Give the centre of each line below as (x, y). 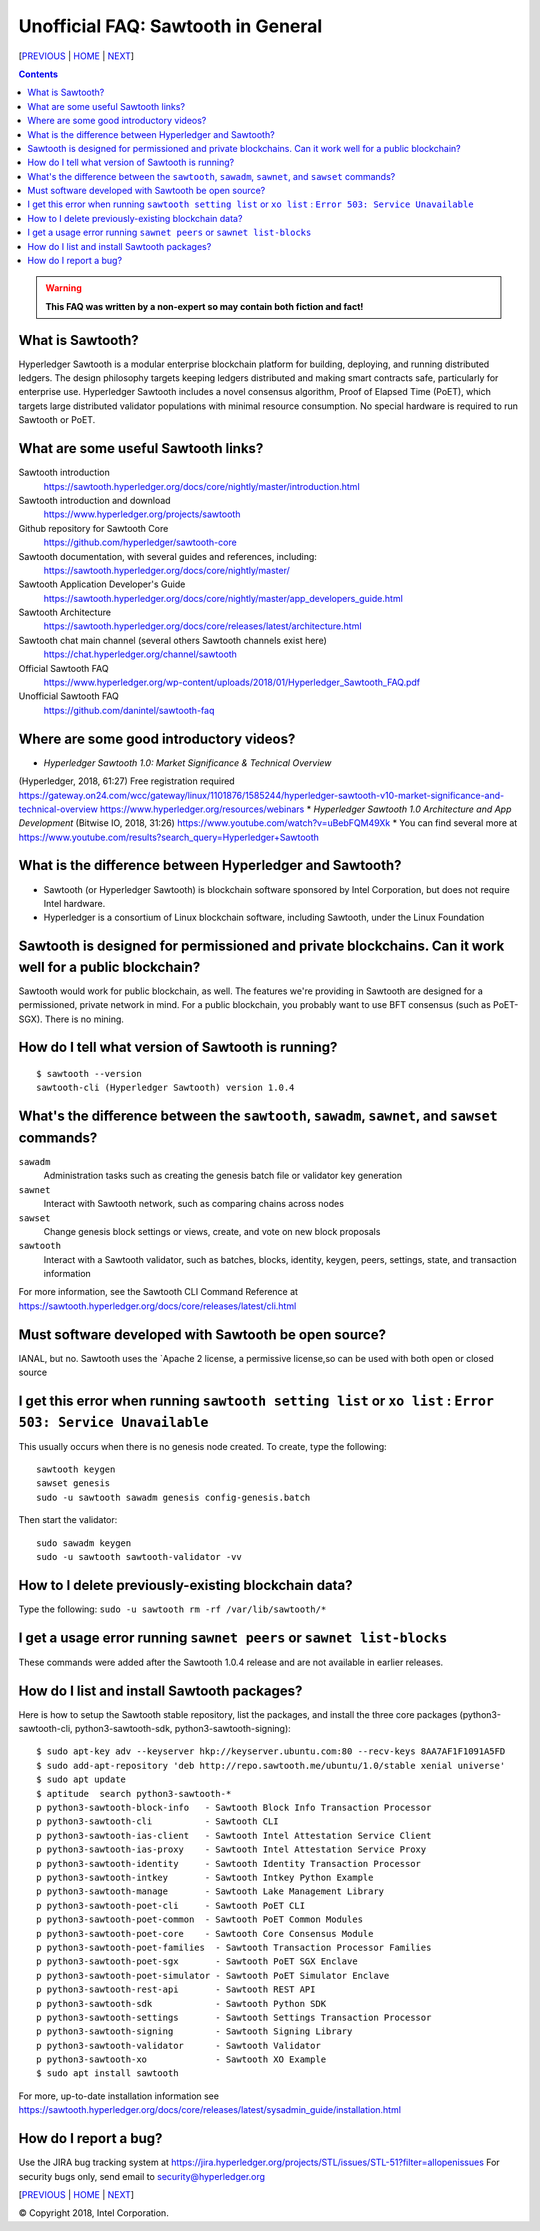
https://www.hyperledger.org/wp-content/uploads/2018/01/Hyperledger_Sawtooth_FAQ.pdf (232, 682)
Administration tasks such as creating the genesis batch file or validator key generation (223, 1176)
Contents (38, 74)
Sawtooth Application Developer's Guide (102, 584)
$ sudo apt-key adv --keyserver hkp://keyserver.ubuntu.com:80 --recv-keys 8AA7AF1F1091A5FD (271, 1751)
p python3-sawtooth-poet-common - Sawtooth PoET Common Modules (200, 1919)
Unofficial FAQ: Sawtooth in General (170, 26)
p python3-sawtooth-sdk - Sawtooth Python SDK (181, 2003)
